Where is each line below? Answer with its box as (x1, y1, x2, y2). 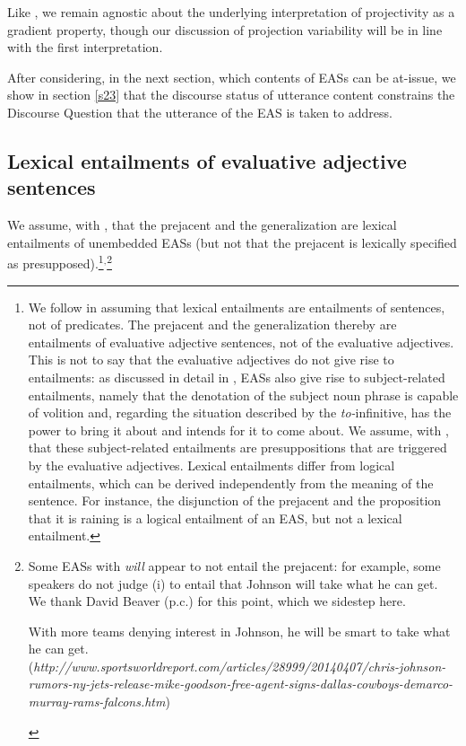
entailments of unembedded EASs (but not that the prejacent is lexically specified (7, 233, 457, 251)
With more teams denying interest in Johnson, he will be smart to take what (28, 621, 451, 640)
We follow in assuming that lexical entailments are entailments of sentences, (28, 297, 445, 316)
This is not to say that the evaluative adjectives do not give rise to (28, 350, 394, 369)
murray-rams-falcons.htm (28, 692, 166, 711)
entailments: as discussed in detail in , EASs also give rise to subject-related (28, 367, 445, 386)
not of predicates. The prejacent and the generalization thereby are (28, 315, 397, 334)
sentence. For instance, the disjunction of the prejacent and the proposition (28, 491, 442, 510)
